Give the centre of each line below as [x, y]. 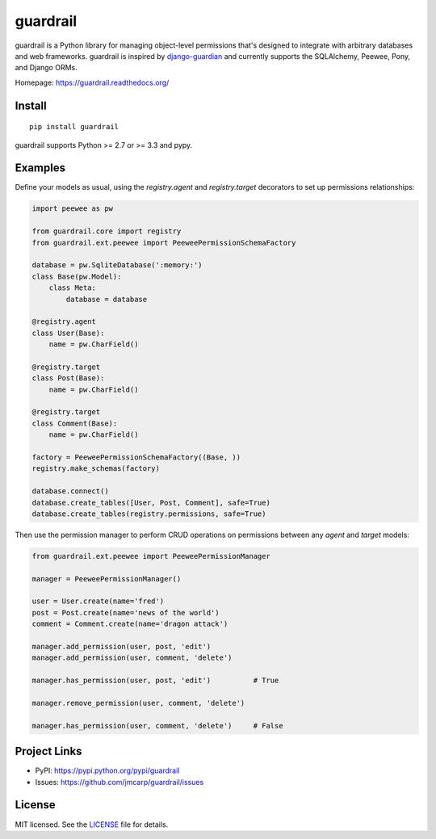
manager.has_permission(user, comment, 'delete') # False [157, 726]
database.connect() [70, 491]
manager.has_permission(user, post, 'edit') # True [155, 681]
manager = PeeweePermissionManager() [107, 579]
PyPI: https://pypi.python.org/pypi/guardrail [107, 770]
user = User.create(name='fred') [98, 601]
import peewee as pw [72, 209]
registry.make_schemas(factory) [96, 469]
